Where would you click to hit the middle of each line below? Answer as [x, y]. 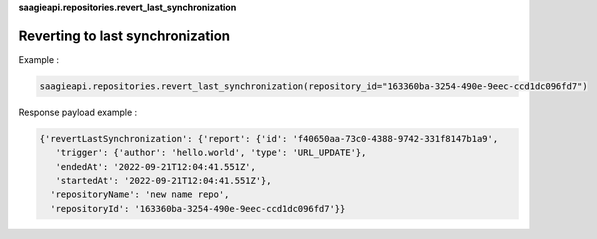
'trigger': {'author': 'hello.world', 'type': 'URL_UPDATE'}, [211, 153]
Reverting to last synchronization [124, 35]
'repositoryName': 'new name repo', [140, 194]
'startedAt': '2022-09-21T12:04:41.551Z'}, [163, 181]
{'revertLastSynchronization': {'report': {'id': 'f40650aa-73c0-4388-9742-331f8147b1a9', [269, 138]
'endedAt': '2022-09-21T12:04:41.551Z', [156, 166]
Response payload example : [78, 112]
